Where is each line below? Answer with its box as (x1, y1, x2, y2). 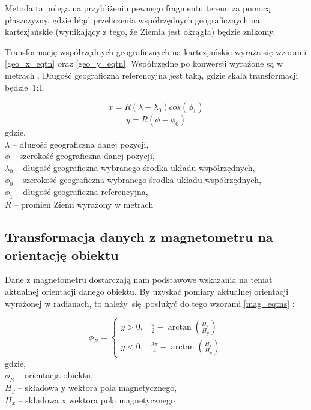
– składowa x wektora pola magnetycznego (18, 393, 175, 406)
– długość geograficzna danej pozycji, (12, 137, 149, 150)
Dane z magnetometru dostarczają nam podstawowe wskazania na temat (5, 273, 273, 286)
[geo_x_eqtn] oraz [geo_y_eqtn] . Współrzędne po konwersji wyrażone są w (5, 57, 283, 70)
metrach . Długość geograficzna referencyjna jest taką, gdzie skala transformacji (5, 68, 298, 81)
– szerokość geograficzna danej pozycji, (13, 149, 155, 162)
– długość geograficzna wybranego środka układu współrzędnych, (16, 161, 255, 173)
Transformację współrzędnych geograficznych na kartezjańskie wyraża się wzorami (5, 45, 307, 58)
